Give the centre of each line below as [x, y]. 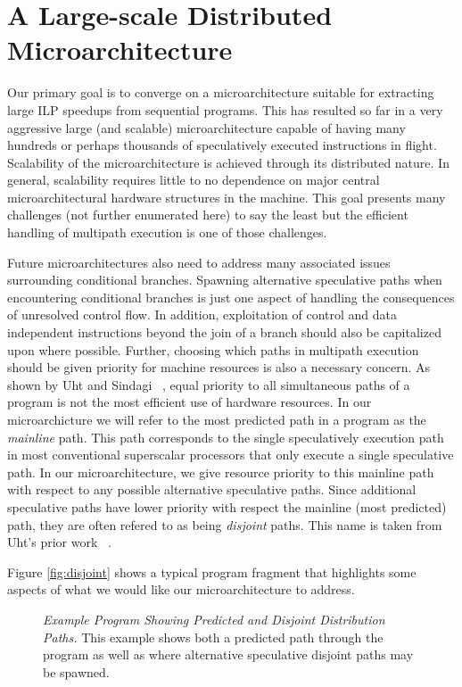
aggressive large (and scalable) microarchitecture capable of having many [206, 127]
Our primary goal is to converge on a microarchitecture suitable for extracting [221, 92]
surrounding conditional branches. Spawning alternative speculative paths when [225, 280]
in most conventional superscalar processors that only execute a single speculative [231, 455]
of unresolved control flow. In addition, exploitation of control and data [202, 315]
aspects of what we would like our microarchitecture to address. [181, 589]
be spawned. [76, 671]
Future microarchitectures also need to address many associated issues [199, 262]
